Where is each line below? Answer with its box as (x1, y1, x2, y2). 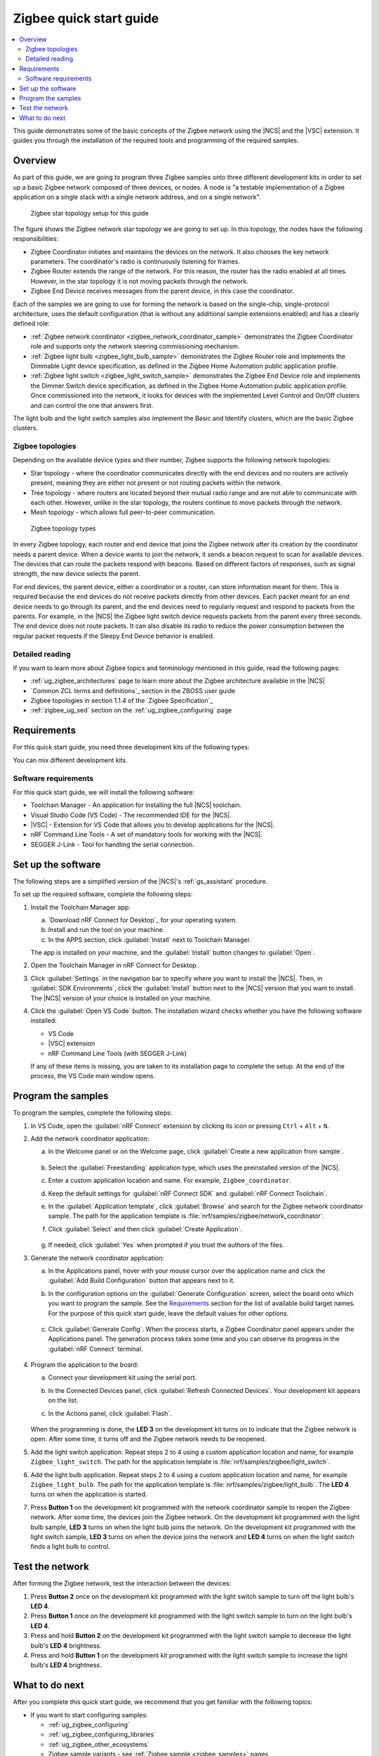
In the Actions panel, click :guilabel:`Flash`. (48, 1409, 172, 1417)
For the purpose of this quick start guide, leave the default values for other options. (48, 1309, 289, 1317)
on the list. (48, 1396, 79, 1405)
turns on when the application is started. (30, 1490, 147, 1499)
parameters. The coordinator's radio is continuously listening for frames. (30, 257, 240, 266)
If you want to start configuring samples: (30, 1710, 148, 1719)
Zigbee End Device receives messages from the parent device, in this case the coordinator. (30, 287, 295, 295)
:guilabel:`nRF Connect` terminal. (48, 1344, 143, 1353)
